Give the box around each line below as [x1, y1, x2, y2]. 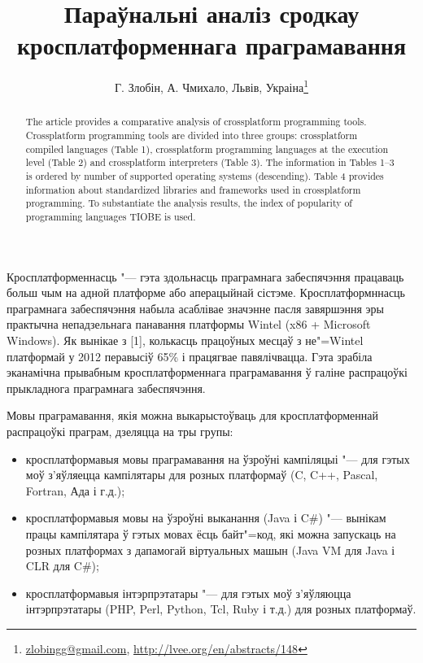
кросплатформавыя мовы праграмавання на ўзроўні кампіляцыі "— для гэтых [25, 450, 410, 467]
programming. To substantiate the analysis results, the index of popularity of [25, 196, 353, 210]
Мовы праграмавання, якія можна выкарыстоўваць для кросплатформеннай [7, 407, 379, 424]
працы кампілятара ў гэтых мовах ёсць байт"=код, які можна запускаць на [25, 525, 396, 542]
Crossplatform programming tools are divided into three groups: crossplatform [25, 129, 358, 142]
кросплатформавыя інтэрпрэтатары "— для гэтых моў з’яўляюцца [25, 584, 351, 601]
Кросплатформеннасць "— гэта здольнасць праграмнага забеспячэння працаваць [7, 268, 404, 285]
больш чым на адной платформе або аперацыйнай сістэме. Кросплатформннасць [7, 284, 405, 301]
